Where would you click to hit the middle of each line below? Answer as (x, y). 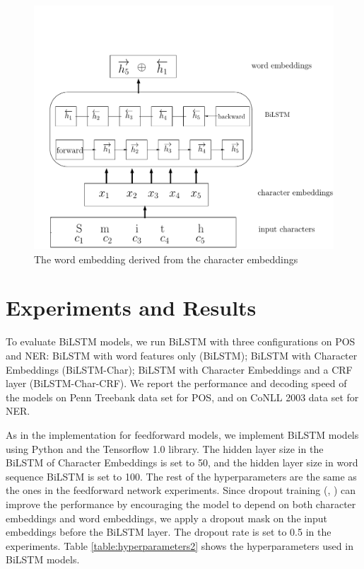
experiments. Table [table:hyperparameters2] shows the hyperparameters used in (180, 545)
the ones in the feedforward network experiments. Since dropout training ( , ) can (181, 490)
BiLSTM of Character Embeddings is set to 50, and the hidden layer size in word (182, 462)
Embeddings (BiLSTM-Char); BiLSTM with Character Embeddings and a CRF (179, 369)
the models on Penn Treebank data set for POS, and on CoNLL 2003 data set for (182, 397)
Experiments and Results (131, 308)
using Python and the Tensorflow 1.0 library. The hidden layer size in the (165, 448)
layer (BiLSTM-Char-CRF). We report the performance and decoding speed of (176, 383)
